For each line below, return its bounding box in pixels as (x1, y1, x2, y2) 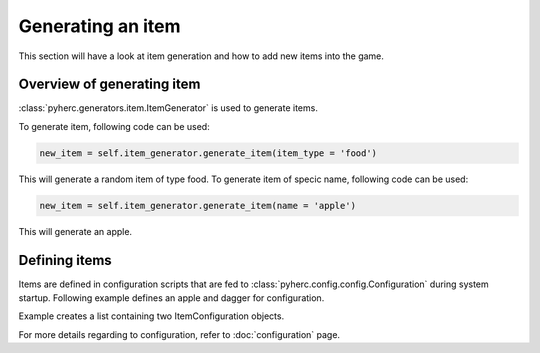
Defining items (18, 251, 112, 269)
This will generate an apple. (18, 225, 133, 237)
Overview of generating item (18, 76, 201, 93)
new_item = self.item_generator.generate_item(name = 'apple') (39, 200, 357, 211)
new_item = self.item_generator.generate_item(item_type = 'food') (39, 147, 378, 159)
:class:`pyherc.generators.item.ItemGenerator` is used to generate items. (18, 102, 319, 114)
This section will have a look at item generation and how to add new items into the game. (18, 50, 385, 62)
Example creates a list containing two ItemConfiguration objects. (18, 310, 285, 322)
